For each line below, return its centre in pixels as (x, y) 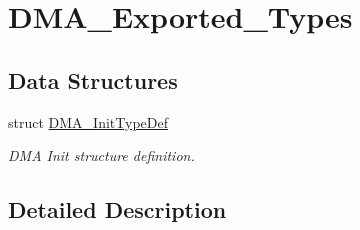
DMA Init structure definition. (101, 155)
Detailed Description (117, 209)
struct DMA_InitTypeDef (88, 121)
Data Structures (93, 79)
